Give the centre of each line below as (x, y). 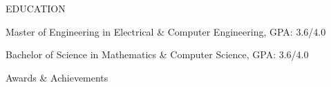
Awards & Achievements (57, 77)
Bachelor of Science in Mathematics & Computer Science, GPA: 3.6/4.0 (157, 54)
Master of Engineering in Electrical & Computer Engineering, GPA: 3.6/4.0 (166, 31)
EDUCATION (36, 8)
